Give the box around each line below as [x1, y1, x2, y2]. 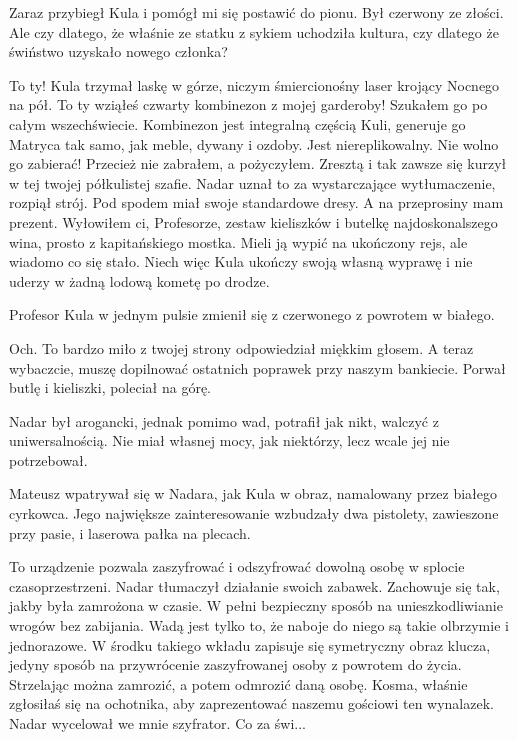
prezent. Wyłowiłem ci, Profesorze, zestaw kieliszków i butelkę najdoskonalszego [9, 211, 498, 232]
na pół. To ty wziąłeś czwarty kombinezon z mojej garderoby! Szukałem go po [9, 94, 488, 115]
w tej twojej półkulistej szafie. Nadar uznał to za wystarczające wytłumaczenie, [9, 172, 496, 193]
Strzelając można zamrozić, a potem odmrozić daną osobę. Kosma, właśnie [9, 673, 468, 694]
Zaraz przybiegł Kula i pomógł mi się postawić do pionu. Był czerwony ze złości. [9, 2, 504, 22]
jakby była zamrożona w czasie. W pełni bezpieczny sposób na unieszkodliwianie [9, 595, 503, 616]
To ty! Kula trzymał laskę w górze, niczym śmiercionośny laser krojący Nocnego [9, 74, 500, 95]
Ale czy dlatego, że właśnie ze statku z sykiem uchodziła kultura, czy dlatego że [9, 21, 499, 42]
